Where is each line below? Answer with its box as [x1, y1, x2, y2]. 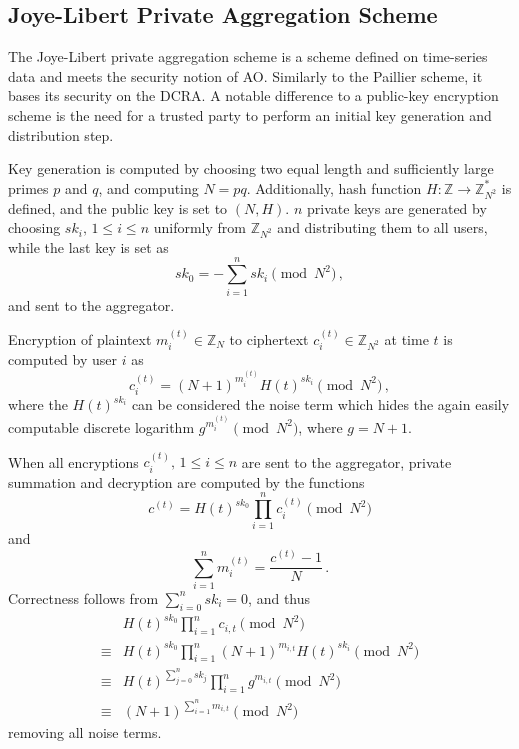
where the [8, 394, 68, 415]
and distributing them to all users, [277, 217, 488, 238]
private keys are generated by [306, 197, 487, 218]
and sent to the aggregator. [8, 294, 175, 315]
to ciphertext [229, 328, 309, 349]
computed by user [8, 349, 118, 370]
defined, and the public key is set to [8, 197, 228, 218]
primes [8, 177, 49, 198]
